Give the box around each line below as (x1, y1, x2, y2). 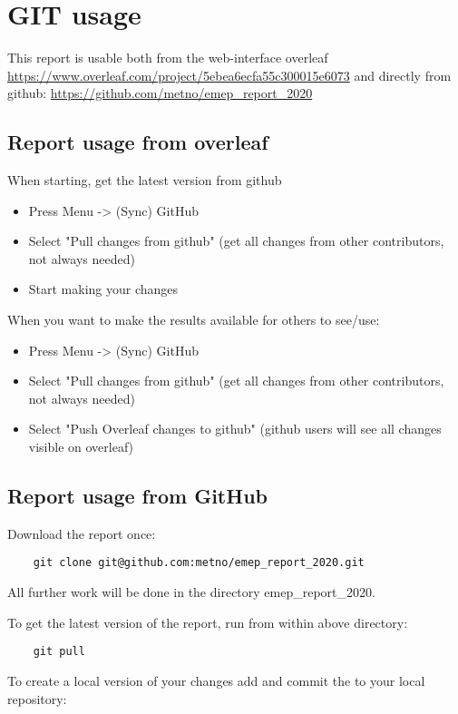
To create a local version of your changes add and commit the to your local (7, 670, 425, 690)
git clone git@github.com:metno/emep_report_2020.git (33, 556, 365, 570)
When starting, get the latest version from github (7, 171, 282, 190)
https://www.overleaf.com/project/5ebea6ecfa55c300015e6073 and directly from (7, 65, 452, 84)
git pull (33, 645, 85, 659)
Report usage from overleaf (7, 128, 268, 156)
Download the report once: (7, 523, 156, 543)
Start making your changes (28, 279, 179, 298)
